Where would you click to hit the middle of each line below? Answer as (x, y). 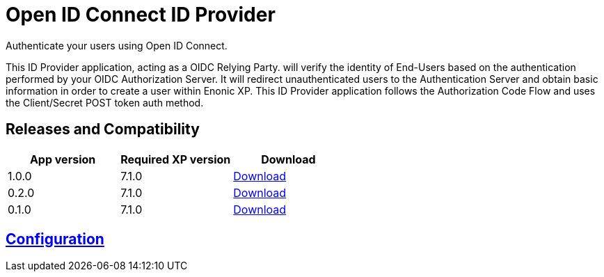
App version (63, 159)
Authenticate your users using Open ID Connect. (117, 45)
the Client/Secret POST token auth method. (105, 102)
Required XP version (176, 159)
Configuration (55, 239)
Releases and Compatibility (103, 129)
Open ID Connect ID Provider (141, 15)
